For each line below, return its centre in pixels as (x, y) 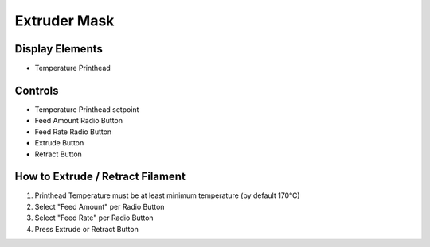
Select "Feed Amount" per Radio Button (100, 206)
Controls (37, 90)
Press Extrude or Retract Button (86, 229)
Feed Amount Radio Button (79, 121)
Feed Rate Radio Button (73, 132)
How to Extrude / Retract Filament (100, 177)
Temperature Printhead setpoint (87, 109)
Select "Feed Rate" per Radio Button (94, 218)
